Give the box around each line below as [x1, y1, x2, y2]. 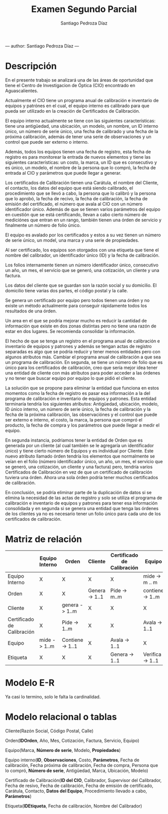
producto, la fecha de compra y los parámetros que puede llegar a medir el [5, 422, 160, 428]
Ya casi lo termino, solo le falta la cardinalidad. [5, 693, 101, 699]
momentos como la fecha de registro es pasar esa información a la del [5, 390, 150, 396]
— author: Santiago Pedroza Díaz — [5, 43, 79, 49]
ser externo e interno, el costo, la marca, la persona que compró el [5, 417, 142, 423]
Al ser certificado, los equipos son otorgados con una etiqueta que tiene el [5, 247, 159, 253]
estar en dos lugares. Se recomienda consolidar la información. [5, 328, 136, 334]
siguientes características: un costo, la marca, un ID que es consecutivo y [5, 159, 157, 165]
